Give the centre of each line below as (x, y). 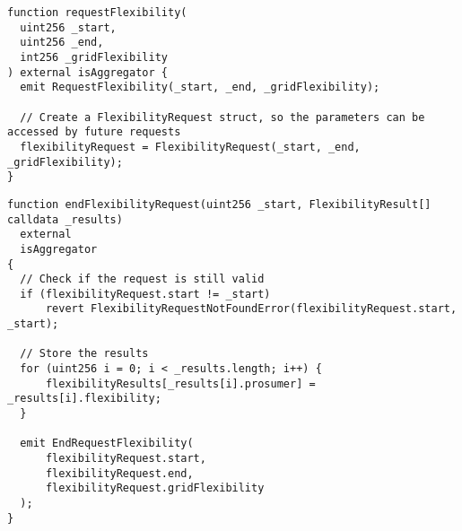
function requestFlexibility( (97, 13)
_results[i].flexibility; (84, 399)
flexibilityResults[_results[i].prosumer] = (180, 383)
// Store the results (84, 354)
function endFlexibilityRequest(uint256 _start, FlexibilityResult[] (219, 204)
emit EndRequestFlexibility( (107, 444)
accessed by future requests (94, 132)
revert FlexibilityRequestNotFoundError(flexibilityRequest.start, (251, 309)
